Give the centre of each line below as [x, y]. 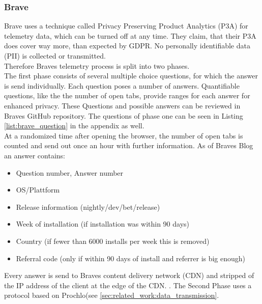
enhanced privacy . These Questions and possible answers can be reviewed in [122, 105]
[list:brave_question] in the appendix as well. [74, 126]
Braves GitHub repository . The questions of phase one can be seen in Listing [124, 115]
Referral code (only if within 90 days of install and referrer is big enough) [131, 258]
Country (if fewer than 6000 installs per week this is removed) [113, 241]
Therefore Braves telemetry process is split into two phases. [97, 65]
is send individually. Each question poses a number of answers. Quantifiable [122, 85]
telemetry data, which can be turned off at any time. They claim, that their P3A [130, 35]
